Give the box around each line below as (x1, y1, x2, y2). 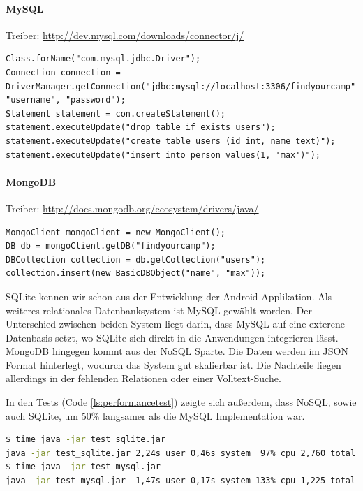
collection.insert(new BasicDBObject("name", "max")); (6, 268, 266, 279)
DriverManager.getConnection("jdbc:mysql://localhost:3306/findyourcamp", (6, 81, 361, 91)
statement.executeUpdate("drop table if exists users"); (6, 122, 276, 133)
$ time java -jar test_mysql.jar (6, 462, 161, 472)
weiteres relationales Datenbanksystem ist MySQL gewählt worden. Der (6, 302, 312, 317)
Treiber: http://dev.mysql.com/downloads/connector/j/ (6, 27, 244, 42)
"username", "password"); (6, 95, 126, 105)
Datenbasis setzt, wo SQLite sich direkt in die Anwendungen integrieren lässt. (6, 330, 339, 344)
